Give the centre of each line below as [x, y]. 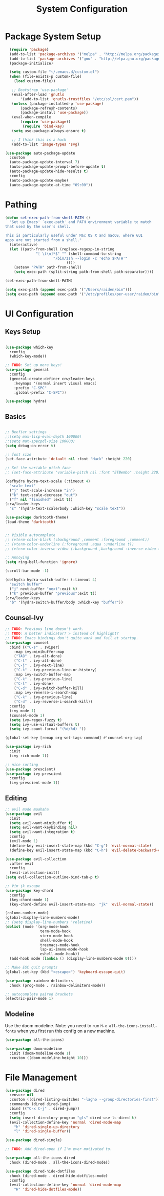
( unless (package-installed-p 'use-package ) [58, 104]
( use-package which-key [29, 347]
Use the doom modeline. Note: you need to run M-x [56, 1026]
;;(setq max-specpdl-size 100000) [40, 441]
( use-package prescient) [30, 769]
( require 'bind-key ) [43, 126]
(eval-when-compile [31, 117]
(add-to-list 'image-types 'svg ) [45, 144]
